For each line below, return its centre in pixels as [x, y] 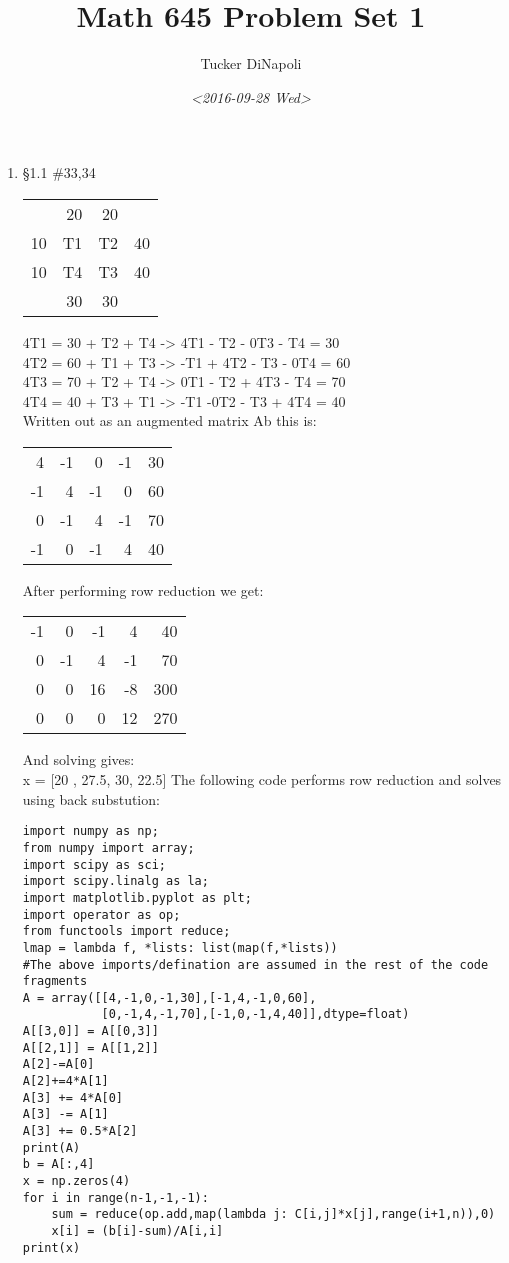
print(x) [51, 1247]
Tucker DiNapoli [251, 63]
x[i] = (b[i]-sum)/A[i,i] [137, 1231]
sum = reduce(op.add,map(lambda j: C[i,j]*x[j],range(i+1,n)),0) [273, 1214]
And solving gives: [78, 759]
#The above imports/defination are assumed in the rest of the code [255, 964]
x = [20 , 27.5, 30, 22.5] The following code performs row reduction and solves [262, 779]
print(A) [51, 1147]
